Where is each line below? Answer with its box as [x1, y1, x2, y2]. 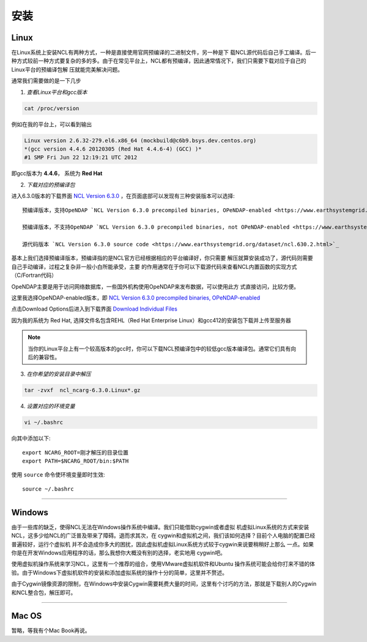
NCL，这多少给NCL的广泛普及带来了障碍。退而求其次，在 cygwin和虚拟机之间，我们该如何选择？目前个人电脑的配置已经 [11, 532, 316, 539]
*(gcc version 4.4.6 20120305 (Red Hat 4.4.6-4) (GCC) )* [24, 145, 202, 153]
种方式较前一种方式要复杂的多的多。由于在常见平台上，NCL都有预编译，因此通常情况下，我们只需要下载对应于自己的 [11, 57, 306, 64]
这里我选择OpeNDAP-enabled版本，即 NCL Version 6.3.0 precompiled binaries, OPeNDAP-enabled [11, 294, 261, 301]
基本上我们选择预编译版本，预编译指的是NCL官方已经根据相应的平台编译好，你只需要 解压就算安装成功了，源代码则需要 [11, 254, 313, 262]
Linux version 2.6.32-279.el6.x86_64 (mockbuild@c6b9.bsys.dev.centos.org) [24, 137, 257, 144]
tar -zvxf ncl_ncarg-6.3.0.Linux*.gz [24, 387, 141, 394]
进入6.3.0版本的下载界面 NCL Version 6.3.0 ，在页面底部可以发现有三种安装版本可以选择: [11, 192, 235, 200]
